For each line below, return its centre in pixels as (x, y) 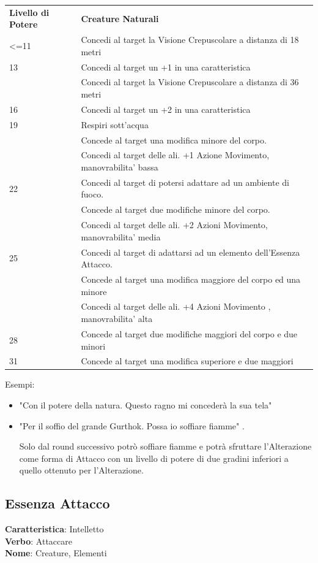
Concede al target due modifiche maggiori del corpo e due (189, 333)
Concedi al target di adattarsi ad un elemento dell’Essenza (190, 252)
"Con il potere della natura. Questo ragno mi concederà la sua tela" (146, 405)
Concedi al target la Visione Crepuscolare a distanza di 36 (190, 82)
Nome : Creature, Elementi (56, 553)
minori (93, 346)
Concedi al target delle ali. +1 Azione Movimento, (175, 155)
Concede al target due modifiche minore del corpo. (176, 209)
